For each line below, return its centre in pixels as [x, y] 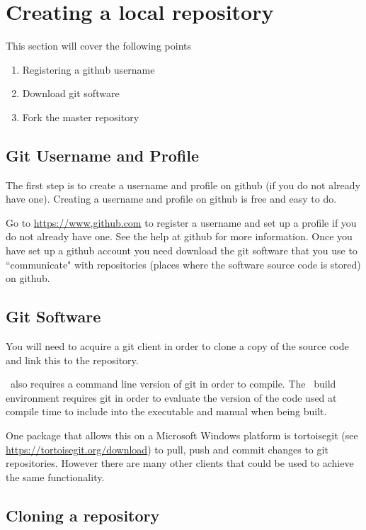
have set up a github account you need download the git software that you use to [182, 250]
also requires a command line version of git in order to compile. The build [173, 384]
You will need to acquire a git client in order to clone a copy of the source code [177, 346]
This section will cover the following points [98, 46]
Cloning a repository [83, 515]
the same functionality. [55, 477]
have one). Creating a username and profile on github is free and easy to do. [171, 199]
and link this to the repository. [72, 360]
